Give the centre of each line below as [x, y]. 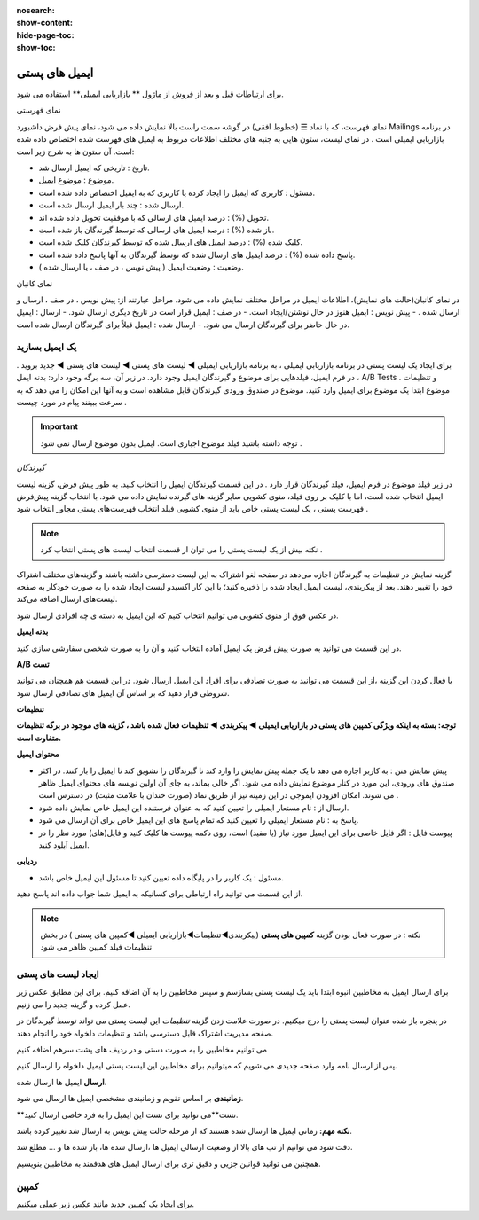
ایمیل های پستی [55, 72]
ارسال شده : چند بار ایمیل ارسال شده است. [111, 205]
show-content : [44, 23]
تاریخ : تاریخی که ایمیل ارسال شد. [94, 168]
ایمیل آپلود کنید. [64, 845]
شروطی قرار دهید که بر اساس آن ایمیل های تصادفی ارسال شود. [123, 692]
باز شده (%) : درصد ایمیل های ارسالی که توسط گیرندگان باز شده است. [157, 230]
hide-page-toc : [45, 35]
